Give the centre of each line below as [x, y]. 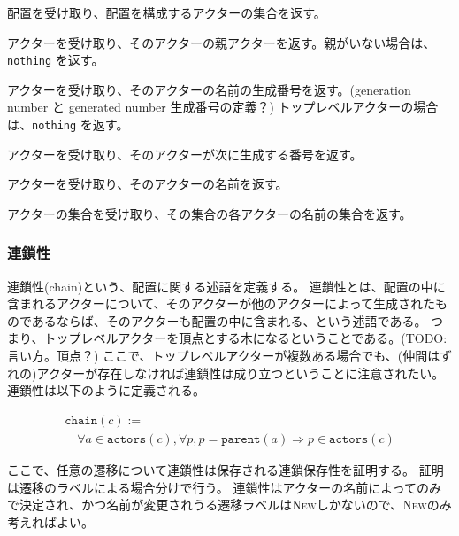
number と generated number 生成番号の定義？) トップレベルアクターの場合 [223, 107]
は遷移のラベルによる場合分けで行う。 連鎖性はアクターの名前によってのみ [225, 487]
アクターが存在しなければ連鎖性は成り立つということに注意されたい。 [241, 373]
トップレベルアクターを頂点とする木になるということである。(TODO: [245, 338]
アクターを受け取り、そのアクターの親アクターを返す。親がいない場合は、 [222, 42]
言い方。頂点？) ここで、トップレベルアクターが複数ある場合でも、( [205, 356]
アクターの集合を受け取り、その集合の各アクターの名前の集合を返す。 [210, 213]
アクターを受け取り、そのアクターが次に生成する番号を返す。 [185, 154]
